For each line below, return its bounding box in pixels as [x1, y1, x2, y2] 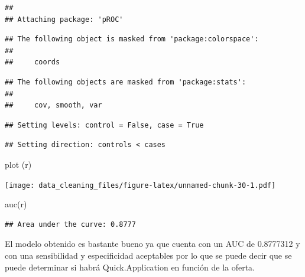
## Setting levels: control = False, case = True [5, 120, 204, 129]
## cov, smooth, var [5, 101, 102, 110]
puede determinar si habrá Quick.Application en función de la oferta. [5, 260, 255, 273]
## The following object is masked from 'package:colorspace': [5, 35, 259, 44]
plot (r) [5, 158, 32, 170]
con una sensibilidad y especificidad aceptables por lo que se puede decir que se [5, 249, 292, 261]
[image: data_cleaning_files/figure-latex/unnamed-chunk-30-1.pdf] [5, 181, 276, 190]
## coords [5, 58, 60, 67]
